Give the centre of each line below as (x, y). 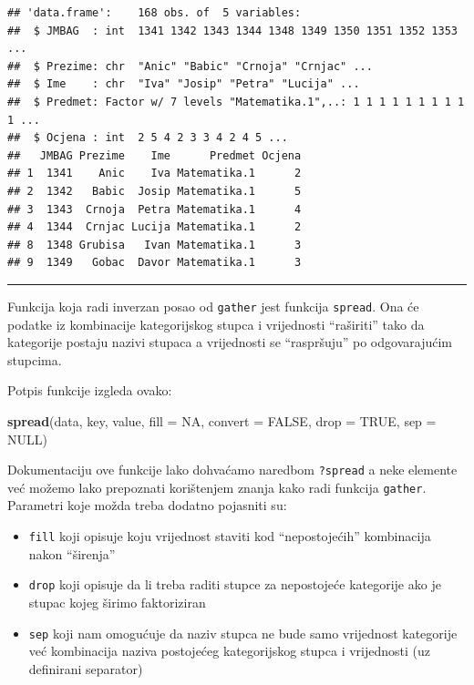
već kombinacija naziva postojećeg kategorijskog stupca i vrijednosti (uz (230, 651)
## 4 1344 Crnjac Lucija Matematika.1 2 (155, 227)
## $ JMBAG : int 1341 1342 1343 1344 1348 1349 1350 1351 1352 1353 (232, 31)
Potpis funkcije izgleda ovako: (90, 390)
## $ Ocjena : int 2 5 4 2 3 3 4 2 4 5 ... (148, 138)
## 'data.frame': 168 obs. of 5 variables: (155, 13)
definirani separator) (86, 668)
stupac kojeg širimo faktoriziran (117, 602)
